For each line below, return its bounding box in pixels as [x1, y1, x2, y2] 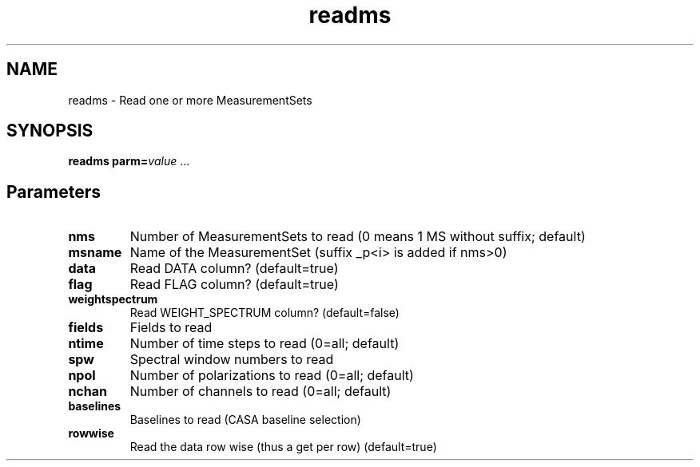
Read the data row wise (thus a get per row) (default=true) [129, 440, 437, 454]
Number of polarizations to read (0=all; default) [129, 367, 414, 384]
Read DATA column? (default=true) [129, 260, 339, 277]
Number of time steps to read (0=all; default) [129, 335, 400, 352]
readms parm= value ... [68, 154, 190, 168]
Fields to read [129, 319, 213, 336]
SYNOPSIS [6, 121, 93, 141]
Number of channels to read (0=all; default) [129, 383, 392, 400]
